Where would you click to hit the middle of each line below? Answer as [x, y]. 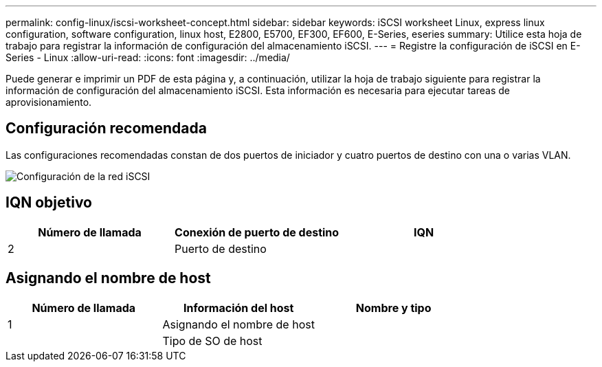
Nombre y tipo [393, 308]
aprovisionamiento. [49, 102]
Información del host [238, 308]
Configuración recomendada [106, 129]
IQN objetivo [49, 203]
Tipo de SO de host [212, 341]
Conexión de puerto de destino [257, 232]
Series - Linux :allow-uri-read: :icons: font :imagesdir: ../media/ [148, 57]
